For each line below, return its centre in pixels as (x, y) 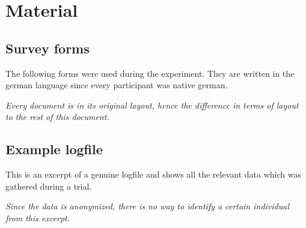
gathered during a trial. (49, 186)
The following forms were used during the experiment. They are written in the (150, 73)
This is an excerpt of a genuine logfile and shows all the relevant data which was (153, 174)
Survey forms (47, 48)
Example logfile (54, 149)
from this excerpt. (38, 217)
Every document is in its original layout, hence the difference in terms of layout (152, 105)
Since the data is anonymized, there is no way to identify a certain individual (147, 206)
